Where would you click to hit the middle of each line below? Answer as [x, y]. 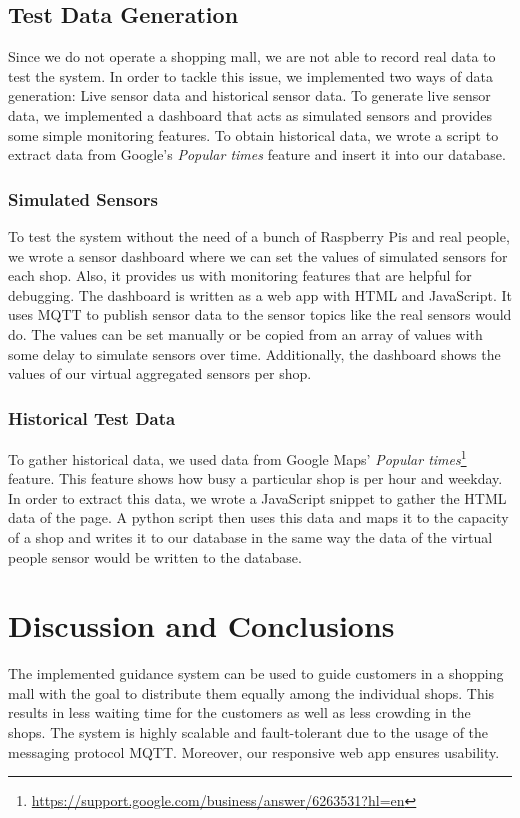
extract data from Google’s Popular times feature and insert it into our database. [257, 154]
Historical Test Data [92, 417]
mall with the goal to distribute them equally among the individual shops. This [251, 692]
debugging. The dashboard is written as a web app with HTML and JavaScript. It [260, 294]
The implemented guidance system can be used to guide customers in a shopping [256, 673]
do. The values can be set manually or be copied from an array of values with [245, 333]
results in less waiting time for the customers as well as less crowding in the [239, 712]
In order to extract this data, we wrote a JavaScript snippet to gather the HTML [257, 497]
